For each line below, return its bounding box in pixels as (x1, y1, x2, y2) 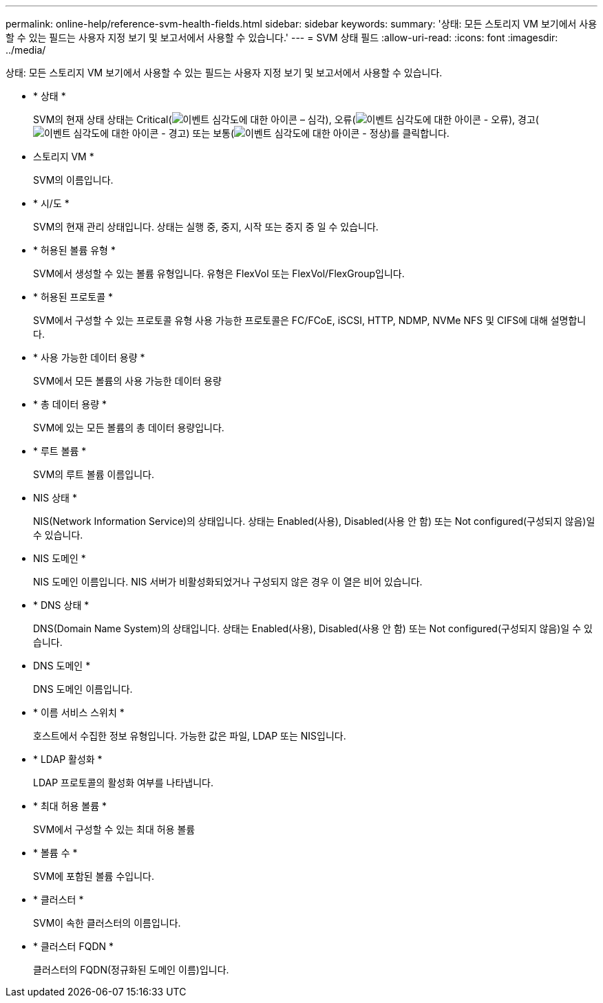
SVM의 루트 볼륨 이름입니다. (33, 468, 154, 480)
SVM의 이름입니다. (33, 174, 114, 186)
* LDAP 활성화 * (33, 753, 103, 765)
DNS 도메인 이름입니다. (33, 683, 133, 695)
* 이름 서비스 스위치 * (33, 707, 125, 718)
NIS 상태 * (33, 492, 77, 504)
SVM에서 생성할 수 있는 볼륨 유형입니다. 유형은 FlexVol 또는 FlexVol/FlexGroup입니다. (33, 268, 405, 279)
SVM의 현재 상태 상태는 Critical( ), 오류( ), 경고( (33, 114, 539, 125)
